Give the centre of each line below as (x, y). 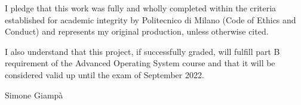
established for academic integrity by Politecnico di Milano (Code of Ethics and (150, 19)
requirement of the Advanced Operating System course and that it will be (140, 63)
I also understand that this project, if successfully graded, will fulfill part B (142, 51)
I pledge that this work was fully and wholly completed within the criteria (141, 8)
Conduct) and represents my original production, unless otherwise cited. (137, 31)
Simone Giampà (34, 95)
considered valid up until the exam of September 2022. (105, 74)
